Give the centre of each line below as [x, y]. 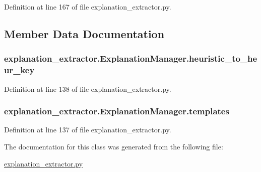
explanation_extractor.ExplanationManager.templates [117, 111]
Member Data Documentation [84, 33]
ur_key [19, 70]
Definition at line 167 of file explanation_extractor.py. [88, 7]
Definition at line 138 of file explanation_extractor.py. [88, 89]
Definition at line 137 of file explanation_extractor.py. [88, 130]
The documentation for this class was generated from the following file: [114, 146]
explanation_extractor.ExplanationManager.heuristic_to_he [131, 58]
